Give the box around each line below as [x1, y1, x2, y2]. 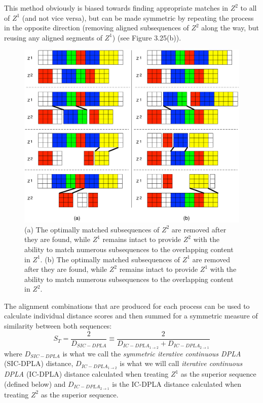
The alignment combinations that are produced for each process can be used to [4, 300, 250, 311]
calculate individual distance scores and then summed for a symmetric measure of [4, 310, 258, 321]
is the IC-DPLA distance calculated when [112, 378, 241, 389]
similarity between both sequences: [4, 320, 112, 331]
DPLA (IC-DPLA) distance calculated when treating [4, 369, 169, 379]
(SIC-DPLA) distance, [4, 358, 73, 369]
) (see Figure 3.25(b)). [112, 32, 181, 43]
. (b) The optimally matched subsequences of [40, 254, 180, 264]
